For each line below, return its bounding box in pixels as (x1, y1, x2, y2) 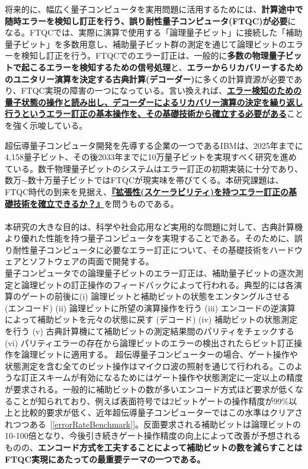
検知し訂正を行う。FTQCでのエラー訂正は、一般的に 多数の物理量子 (21, 49, 285, 62)
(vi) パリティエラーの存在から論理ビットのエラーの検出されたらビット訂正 (5, 336, 294, 349)
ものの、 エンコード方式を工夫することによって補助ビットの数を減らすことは (5, 441, 303, 453)
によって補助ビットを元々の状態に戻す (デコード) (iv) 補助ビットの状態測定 (5, 313, 297, 326)
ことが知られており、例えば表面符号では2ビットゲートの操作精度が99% (12, 394, 289, 407)
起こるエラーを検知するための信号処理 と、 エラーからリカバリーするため (21, 60, 303, 73)
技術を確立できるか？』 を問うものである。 (12, 197, 179, 209)
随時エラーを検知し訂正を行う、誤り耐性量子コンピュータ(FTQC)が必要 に (5, 14, 296, 27)
